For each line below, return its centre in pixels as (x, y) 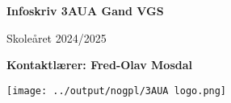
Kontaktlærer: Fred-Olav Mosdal (99, 65)
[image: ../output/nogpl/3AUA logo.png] (117, 91)
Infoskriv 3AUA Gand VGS (85, 10)
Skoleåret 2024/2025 (57, 37)
